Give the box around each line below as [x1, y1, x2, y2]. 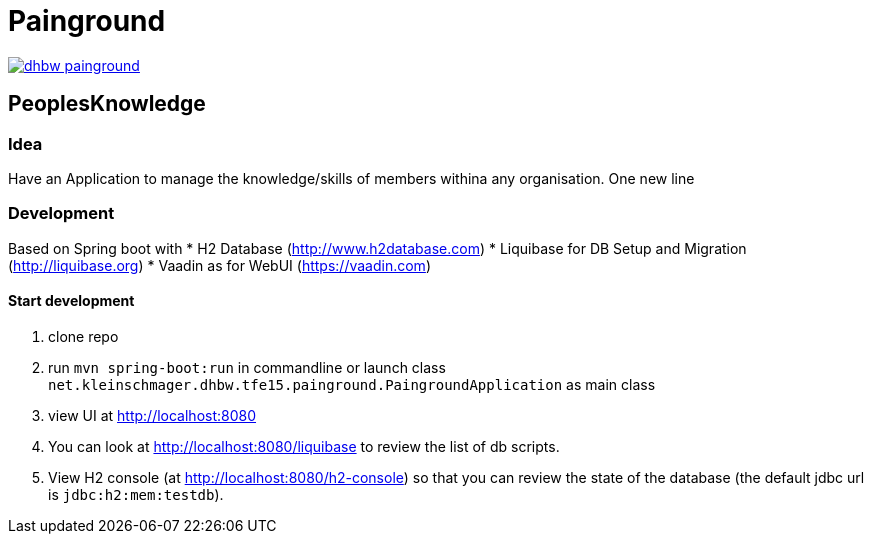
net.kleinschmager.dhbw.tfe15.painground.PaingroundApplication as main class [48, 375, 656, 393]
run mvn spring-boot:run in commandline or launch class [48, 358, 446, 376]
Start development [8, 292, 135, 310]
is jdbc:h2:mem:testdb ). [48, 485, 224, 503]
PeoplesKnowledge [8, 91, 206, 117]
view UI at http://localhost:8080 [48, 406, 257, 424]
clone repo [48, 327, 119, 345]
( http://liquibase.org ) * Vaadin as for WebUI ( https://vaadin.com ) [8, 256, 431, 274]
